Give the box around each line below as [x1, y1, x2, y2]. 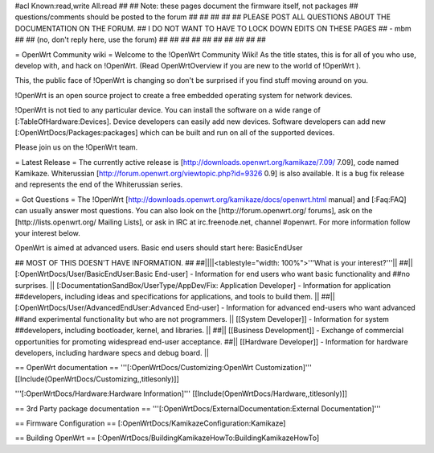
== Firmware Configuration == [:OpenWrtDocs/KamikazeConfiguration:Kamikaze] [14, 418, 286, 428]
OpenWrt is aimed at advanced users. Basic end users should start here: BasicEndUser [14, 243, 303, 253]
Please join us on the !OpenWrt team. [14, 142, 138, 152]
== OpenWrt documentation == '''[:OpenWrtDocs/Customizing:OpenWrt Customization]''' [14, 363, 313, 373]
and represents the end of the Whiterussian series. [14, 179, 183, 189]
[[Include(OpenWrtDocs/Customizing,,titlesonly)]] [14, 374, 180, 384]
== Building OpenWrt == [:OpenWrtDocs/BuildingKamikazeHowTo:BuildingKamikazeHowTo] [14, 433, 320, 443]
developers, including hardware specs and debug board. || [14, 348, 209, 357]
